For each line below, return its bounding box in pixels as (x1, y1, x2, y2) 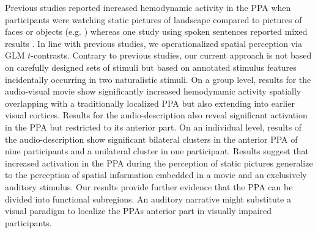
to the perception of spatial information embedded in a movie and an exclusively (5, 168, 307, 181)
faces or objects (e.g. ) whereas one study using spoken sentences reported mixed (5, 25, 308, 38)
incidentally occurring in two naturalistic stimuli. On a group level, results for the (5, 73, 311, 85)
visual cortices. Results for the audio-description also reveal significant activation (5, 109, 308, 121)
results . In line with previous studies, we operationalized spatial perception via (5, 37, 302, 49)
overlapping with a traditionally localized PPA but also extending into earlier (5, 96, 295, 109)
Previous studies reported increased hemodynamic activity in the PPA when (5, 1, 291, 13)
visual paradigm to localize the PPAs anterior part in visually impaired (5, 204, 272, 217)
